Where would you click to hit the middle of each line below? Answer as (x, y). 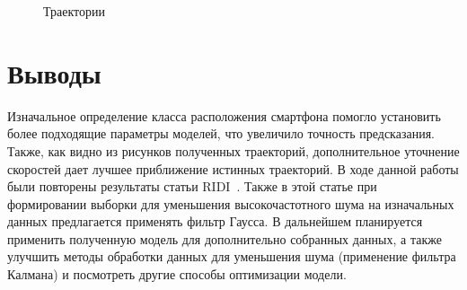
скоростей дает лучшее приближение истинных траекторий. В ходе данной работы (233, 168)
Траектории (74, 11)
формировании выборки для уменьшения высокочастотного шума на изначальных (231, 203)
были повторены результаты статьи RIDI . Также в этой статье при (192, 186)
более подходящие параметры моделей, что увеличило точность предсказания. (221, 133)
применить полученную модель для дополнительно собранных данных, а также (225, 238)
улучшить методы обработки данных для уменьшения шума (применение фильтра (232, 256)
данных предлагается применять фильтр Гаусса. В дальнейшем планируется (215, 221)
